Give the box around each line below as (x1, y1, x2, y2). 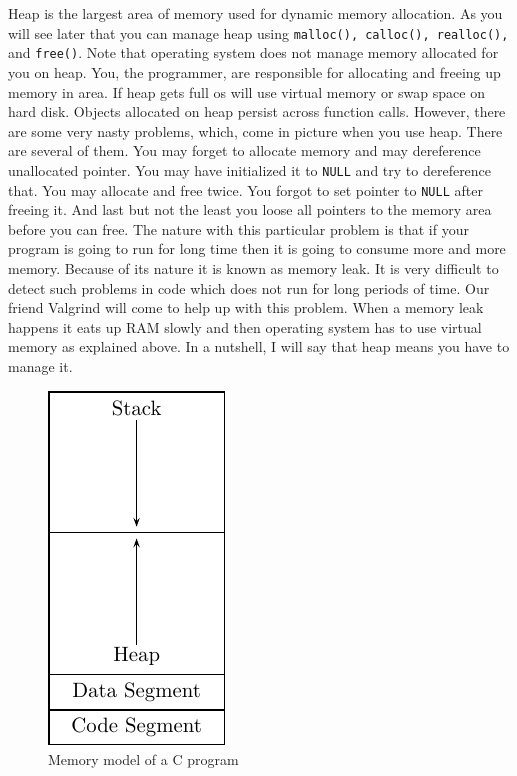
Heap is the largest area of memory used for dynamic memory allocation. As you (8, 3, 503, 23)
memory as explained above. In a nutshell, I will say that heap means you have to (8, 336, 510, 357)
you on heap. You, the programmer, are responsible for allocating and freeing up (8, 61, 501, 82)
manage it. (8, 355, 73, 376)
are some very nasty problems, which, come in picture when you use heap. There (8, 120, 503, 141)
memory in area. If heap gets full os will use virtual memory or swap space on (8, 81, 485, 102)
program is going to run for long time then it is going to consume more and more (8, 238, 506, 259)
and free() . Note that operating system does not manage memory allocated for (8, 42, 499, 63)
